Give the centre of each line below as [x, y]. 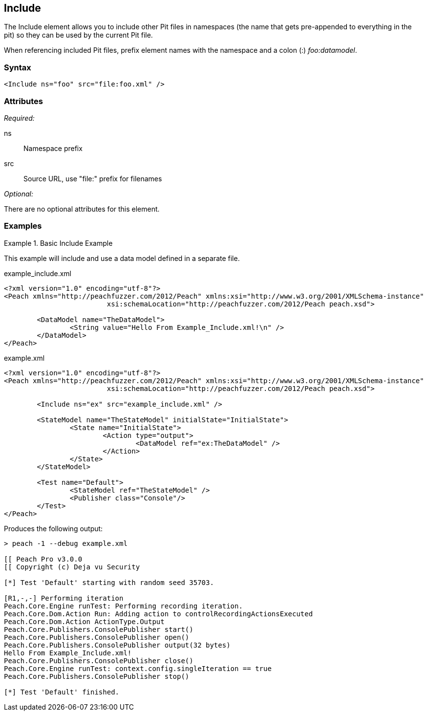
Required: [19, 118]
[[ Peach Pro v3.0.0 [43, 559]
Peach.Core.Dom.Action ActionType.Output [84, 621]
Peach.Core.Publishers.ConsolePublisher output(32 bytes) [117, 645]
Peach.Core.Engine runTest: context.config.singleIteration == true [138, 668]
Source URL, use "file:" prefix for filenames [93, 178]
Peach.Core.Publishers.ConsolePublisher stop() [97, 676]
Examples [23, 226]
